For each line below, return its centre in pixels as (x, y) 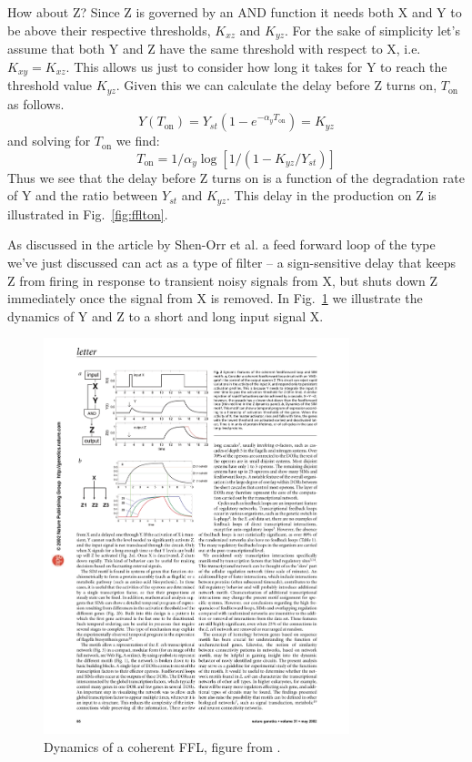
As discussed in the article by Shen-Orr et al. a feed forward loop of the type (221, 244)
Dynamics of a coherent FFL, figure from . (162, 746)
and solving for (49, 141)
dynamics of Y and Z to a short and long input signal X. (166, 315)
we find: (138, 141)
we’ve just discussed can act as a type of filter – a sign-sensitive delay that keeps (231, 262)
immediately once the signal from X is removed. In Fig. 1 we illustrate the (215, 298)
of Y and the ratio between (83, 195)
